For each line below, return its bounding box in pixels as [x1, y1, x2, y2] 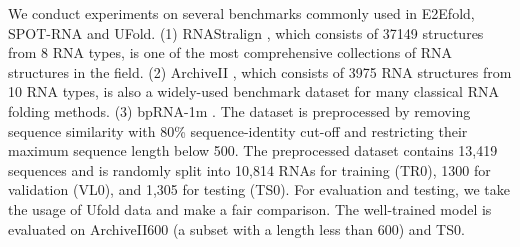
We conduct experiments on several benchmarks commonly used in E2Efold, [8, 3, 475, 23]
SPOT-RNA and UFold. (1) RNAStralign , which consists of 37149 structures [8, 22, 484, 43]
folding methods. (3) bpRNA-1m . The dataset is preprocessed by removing [8, 100, 471, 121]
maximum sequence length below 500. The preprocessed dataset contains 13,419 [8, 140, 498, 161]
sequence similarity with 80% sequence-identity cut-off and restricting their [8, 120, 468, 141]
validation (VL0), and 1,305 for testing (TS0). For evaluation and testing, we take [8, 179, 510, 200]
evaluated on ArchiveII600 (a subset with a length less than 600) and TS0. [8, 218, 465, 239]
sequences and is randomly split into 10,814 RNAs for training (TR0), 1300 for [8, 159, 491, 180]
